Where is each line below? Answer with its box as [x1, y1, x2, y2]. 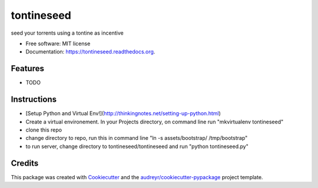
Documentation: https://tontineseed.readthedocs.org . [25, 48, 155, 55]
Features [11, 63, 44, 73]
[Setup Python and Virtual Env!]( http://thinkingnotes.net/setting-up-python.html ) [25, 110, 221, 117]
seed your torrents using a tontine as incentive [11, 29, 124, 36]
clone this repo [25, 126, 62, 133]
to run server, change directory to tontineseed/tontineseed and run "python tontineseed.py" [25, 143, 249, 150]
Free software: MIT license [25, 40, 91, 47]
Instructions [11, 95, 57, 105]
